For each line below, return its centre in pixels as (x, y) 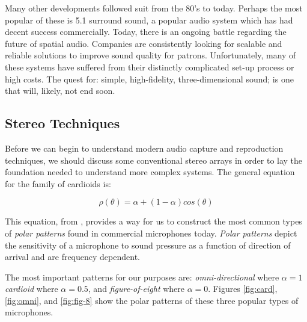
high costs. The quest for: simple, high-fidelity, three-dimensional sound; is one (149, 79)
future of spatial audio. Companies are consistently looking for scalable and (144, 43)
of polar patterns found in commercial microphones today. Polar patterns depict (151, 233)
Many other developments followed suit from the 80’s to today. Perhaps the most (154, 8)
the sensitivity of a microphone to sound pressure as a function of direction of (148, 245)
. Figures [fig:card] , (243, 289)
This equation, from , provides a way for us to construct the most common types (153, 221)
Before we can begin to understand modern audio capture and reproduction (144, 148)
